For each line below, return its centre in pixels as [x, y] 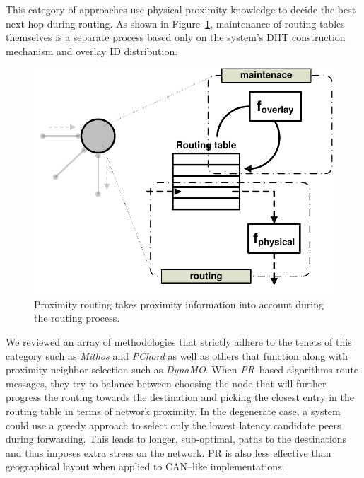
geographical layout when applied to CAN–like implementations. [145, 466]
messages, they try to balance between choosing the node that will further [166, 383]
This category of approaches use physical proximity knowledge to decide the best [181, 9]
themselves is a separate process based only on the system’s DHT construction [176, 37]
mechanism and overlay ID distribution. [92, 51]
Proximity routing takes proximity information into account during [179, 304]
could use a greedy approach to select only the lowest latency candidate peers [174, 425]
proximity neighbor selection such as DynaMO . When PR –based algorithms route [182, 369]
